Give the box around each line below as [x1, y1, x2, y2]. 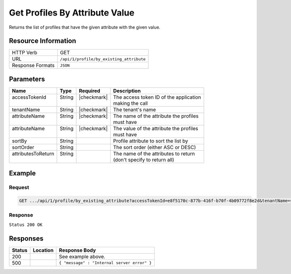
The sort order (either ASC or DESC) [113, 144, 196, 151]
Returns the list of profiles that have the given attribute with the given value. [9, 24, 161, 30]
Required [79, 87, 100, 94]
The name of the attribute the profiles [113, 112, 199, 119]
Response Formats [12, 62, 55, 69]
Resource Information [9, 37, 76, 45]
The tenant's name [113, 106, 156, 113]
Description [113, 87, 141, 94]
